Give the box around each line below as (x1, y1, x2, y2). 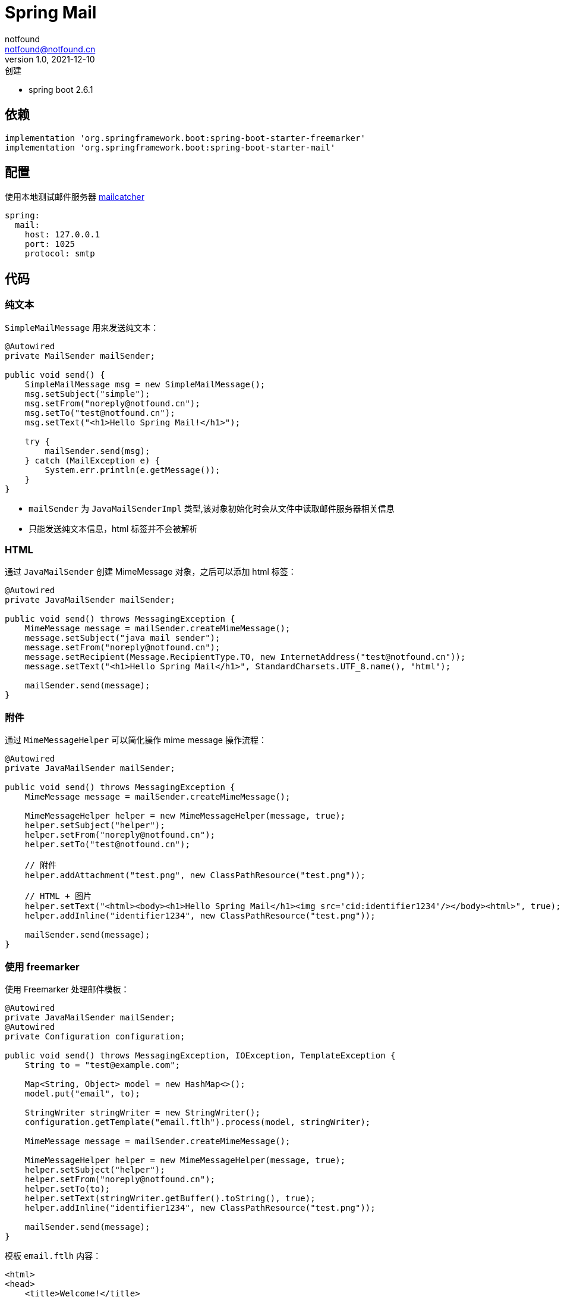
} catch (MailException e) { (24, 455, 160, 465)
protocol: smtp (24, 249, 95, 259)
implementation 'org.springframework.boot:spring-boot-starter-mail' (5, 142, 336, 152)
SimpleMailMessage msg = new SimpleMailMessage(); (24, 379, 266, 389)
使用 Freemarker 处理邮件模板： (5, 983, 130, 994)
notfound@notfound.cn (5, 43, 96, 54)
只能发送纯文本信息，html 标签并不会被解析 (29, 523, 198, 534)
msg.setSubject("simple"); (24, 389, 150, 399)
